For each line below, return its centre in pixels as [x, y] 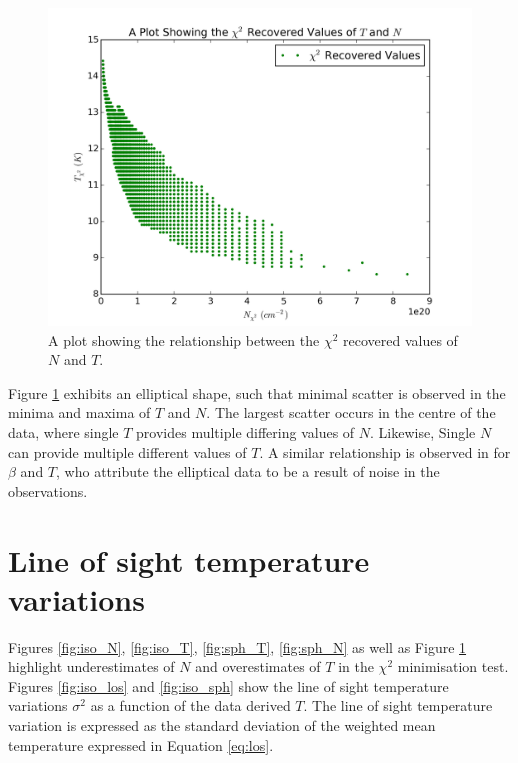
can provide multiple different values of [127, 451]
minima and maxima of [79, 412]
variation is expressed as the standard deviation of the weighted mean [222, 725]
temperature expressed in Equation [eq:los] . [141, 744]
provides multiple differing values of [245, 431]
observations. [48, 490]
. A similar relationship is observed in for [385, 451]
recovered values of [400, 339]
